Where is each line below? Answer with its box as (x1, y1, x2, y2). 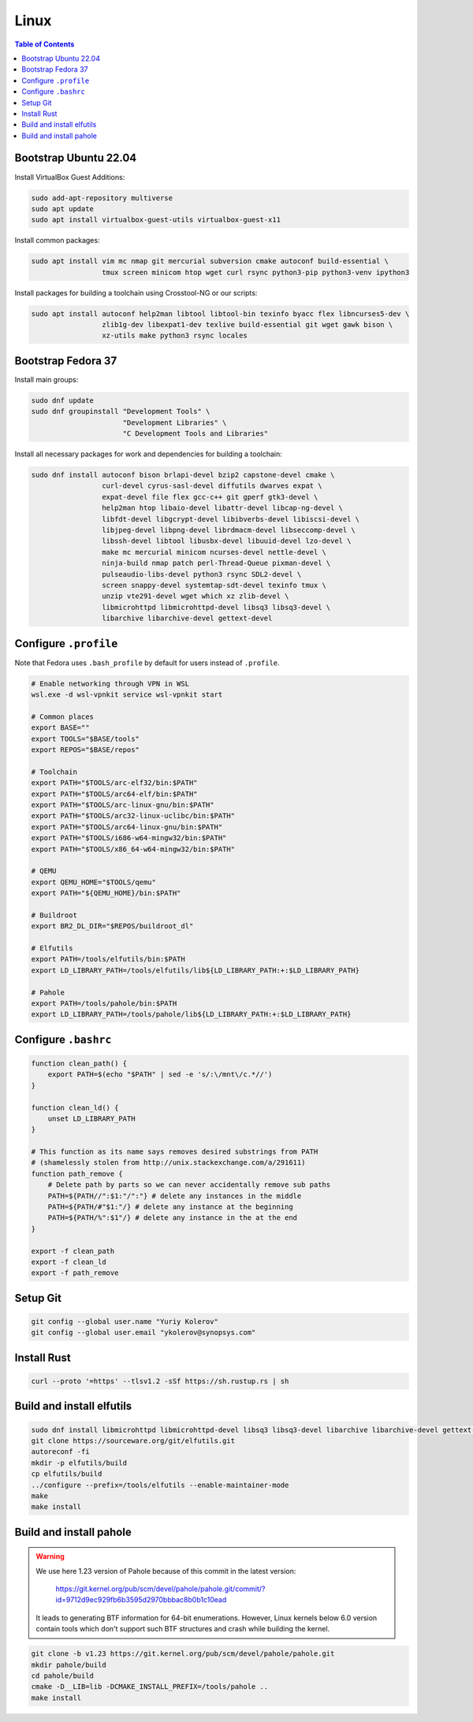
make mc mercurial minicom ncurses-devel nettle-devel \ (101, 548, 327, 556)
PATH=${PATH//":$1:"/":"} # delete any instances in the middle (47, 1191, 302, 1200)
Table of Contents (14, 39, 75, 49)
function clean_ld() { (31, 1103, 119, 1112)
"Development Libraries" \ (122, 418, 227, 427)
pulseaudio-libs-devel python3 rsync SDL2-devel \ (101, 570, 302, 578)
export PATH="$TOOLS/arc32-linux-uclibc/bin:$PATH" (31, 812, 236, 820)
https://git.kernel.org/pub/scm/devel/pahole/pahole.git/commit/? (55, 1584, 266, 1594)
